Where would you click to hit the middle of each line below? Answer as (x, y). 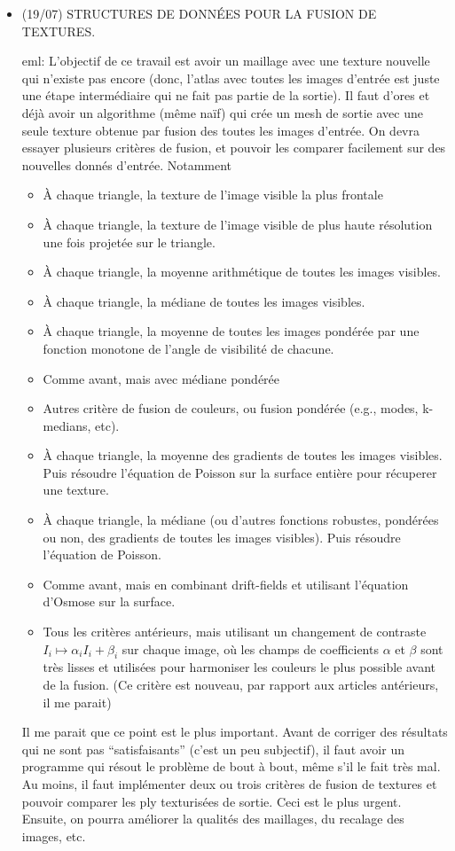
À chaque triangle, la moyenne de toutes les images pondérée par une (231, 331)
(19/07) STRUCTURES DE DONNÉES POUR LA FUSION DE (199, 13)
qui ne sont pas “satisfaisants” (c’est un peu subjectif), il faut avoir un (213, 749)
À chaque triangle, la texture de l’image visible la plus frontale (213, 195)
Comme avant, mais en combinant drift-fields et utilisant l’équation (226, 584)
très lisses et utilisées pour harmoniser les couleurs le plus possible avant (239, 667)
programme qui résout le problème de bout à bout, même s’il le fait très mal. (231, 766)
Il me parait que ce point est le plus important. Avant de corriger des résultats (235, 732)
